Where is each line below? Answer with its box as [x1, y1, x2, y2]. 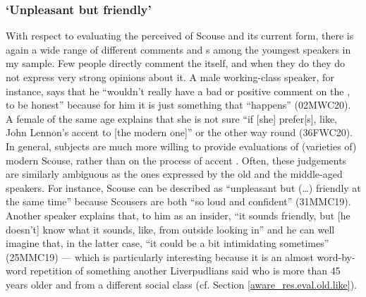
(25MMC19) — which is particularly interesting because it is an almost [6, 249, 314, 264]
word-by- [317, 249, 355, 264]
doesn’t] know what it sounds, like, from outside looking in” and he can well [6, 222, 335, 236]
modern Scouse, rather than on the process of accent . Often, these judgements [6, 152, 347, 167]
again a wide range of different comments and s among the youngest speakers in [6, 42, 351, 56]
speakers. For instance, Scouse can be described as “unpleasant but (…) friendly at [6, 180, 361, 195]
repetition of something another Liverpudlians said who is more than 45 [30, 263, 341, 278]
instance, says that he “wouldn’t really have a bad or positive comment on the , [6, 83, 350, 98]
